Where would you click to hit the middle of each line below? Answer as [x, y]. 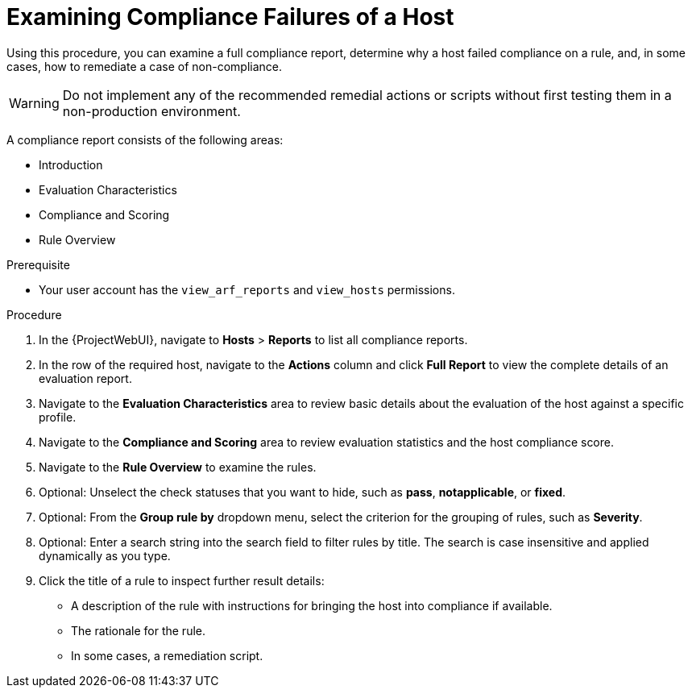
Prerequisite [38, 264]
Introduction [71, 164]
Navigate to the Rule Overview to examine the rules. [178, 467]
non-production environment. [151, 111]
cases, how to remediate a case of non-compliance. [145, 66]
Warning [34, 103]
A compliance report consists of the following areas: [145, 139]
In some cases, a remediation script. [167, 655]
